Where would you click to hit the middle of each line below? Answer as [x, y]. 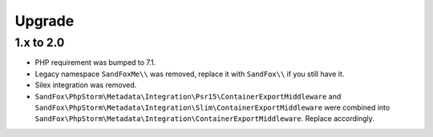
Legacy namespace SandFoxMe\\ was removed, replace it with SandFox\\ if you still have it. [190, 74]
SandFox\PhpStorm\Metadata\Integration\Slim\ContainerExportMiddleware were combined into [212, 107]
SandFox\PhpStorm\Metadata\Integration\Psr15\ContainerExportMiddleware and [188, 96]
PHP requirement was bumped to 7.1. [95, 62]
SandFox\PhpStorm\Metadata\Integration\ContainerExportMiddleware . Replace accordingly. [204, 119]
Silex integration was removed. [86, 85]
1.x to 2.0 [40, 42]
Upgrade [45, 21]
